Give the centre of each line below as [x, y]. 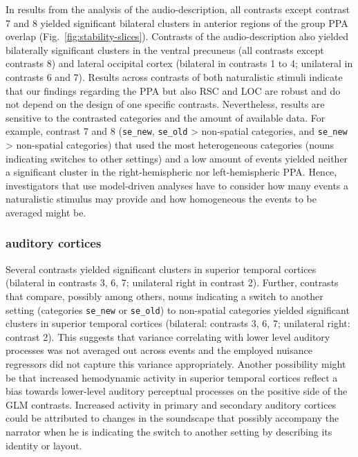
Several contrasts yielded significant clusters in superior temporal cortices [161, 269]
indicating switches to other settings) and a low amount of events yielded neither [177, 158]
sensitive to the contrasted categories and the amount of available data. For [166, 117]
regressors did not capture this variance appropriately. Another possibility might [176, 364]
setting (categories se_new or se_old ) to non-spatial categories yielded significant [178, 309]
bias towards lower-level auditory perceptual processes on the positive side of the [177, 391]
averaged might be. [46, 212]
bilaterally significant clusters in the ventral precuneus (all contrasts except [165, 49]
